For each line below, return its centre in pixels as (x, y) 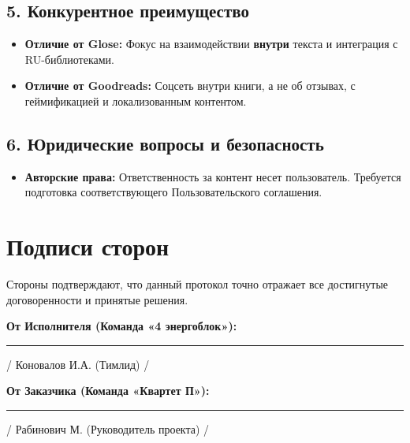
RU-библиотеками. (69, 59)
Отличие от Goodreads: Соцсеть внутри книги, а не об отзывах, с (190, 86)
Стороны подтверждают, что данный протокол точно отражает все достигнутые (198, 284)
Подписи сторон (88, 246)
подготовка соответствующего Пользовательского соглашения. (173, 192)
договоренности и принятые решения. (97, 299)
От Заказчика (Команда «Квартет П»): (108, 391)
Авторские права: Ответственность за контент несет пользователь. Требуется (213, 176)
